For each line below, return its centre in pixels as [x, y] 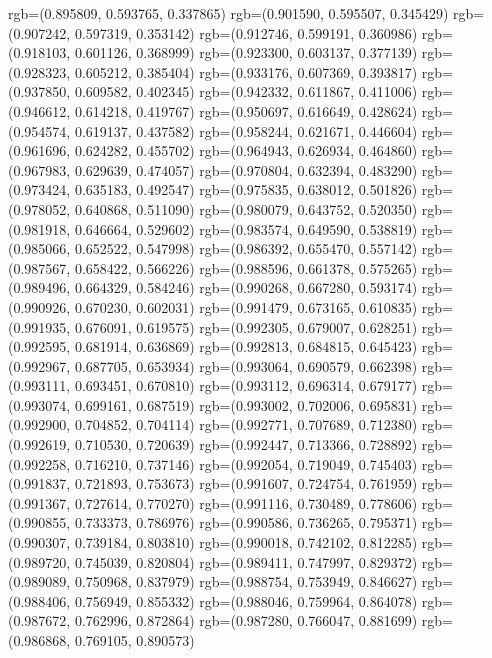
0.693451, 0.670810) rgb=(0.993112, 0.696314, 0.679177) [246, 385]
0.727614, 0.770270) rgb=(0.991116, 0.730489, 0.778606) [246, 502]
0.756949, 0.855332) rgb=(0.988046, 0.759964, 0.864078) [246, 600]
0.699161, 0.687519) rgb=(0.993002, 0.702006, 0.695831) [246, 404]
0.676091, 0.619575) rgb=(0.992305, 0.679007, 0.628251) [246, 326]
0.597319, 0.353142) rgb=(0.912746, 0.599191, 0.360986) [246, 32]
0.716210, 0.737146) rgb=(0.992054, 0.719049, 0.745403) [246, 463]
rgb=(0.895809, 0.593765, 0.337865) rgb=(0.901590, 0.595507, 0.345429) [228, 13]
